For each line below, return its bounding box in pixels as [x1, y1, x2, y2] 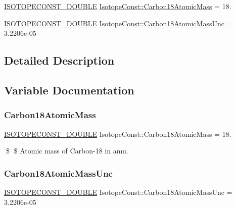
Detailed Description [4, 53, 115, 68]
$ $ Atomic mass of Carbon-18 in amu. [6, 145, 128, 156]
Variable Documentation [4, 82, 134, 97]
